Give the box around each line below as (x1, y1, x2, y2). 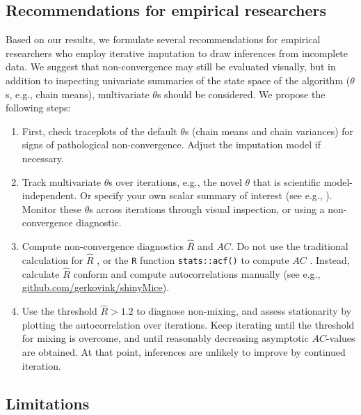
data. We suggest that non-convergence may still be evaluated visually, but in (6, 59, 336, 74)
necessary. (22, 150, 64, 165)
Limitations (6, 392, 90, 414)
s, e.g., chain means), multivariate (6, 86, 150, 101)
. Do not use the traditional (230, 239, 348, 253)
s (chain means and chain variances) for (184, 123, 354, 138)
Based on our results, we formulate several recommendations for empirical (6, 32, 321, 47)
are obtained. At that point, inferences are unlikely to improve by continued (22, 345, 346, 359)
